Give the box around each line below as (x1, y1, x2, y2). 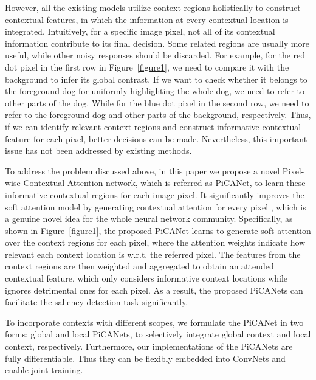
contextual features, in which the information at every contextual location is (5, 13, 289, 26)
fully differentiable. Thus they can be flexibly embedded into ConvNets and (5, 351, 286, 364)
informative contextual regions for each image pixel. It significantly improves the (5, 188, 304, 201)
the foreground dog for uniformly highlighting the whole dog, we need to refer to (5, 85, 305, 97)
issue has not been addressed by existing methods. (5, 144, 192, 157)
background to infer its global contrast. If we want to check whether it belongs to (5, 72, 307, 85)
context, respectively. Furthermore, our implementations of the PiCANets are (5, 340, 293, 353)
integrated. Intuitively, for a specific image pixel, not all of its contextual (5, 25, 275, 38)
